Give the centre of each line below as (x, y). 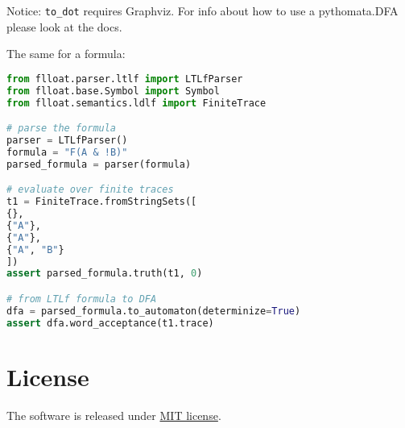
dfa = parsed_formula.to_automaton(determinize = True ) (154, 311)
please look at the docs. (64, 26)
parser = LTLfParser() (67, 140)
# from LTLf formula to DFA (82, 299)
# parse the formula (62, 129)
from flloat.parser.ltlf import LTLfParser (125, 79)
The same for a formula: (66, 54)
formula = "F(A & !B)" (67, 152)
